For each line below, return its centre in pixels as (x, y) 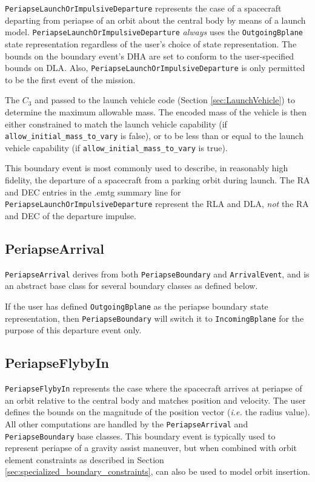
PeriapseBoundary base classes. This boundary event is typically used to (140, 436)
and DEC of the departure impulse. (71, 215)
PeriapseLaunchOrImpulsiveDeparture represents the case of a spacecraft (143, 8)
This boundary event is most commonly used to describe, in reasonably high (147, 168)
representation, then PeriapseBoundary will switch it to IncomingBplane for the (154, 318)
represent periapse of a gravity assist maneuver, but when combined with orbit (151, 448)
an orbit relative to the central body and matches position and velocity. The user (155, 400)
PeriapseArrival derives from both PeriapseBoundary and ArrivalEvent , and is (157, 273)
